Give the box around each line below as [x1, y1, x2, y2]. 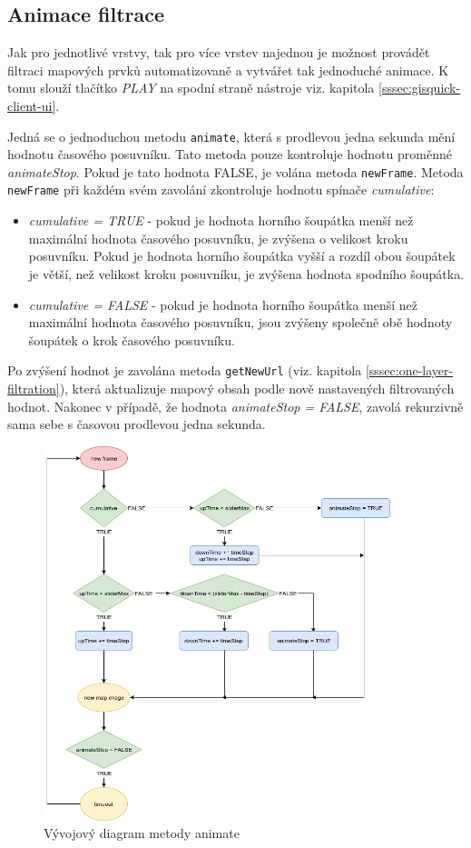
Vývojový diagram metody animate [44, 823, 240, 843]
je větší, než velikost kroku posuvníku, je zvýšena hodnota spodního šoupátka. [28, 264, 465, 283]
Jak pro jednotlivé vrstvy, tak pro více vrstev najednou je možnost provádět [7, 43, 430, 62]
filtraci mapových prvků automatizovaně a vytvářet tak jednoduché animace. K [7, 60, 449, 79]
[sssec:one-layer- [365, 361, 454, 380]
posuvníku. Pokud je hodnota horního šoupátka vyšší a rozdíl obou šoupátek [28, 246, 456, 265]
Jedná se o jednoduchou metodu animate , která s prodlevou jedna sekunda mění [7, 126, 456, 145]
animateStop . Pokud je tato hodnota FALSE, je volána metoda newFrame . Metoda [7, 162, 464, 181]
